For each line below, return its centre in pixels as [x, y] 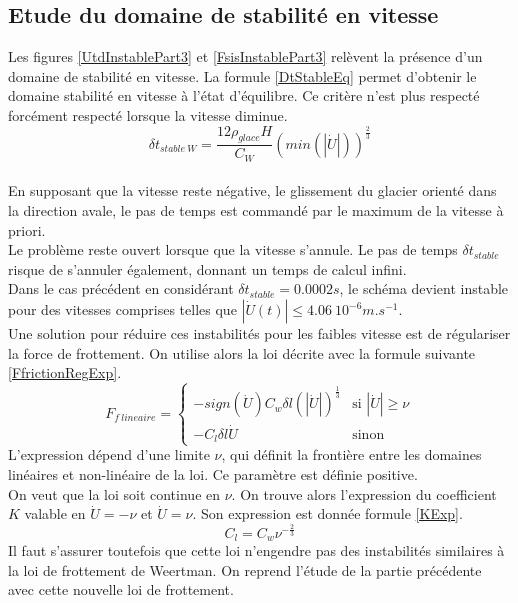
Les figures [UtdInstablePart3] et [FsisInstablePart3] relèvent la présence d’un [245, 56]
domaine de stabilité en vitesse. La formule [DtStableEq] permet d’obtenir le [242, 75]
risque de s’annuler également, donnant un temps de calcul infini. [207, 268]
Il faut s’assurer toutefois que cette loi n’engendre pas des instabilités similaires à [256, 550]
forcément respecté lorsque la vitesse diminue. [148, 114]
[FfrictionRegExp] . [65, 372]
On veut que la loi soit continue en [114, 493]
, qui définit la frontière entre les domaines [351, 454]
